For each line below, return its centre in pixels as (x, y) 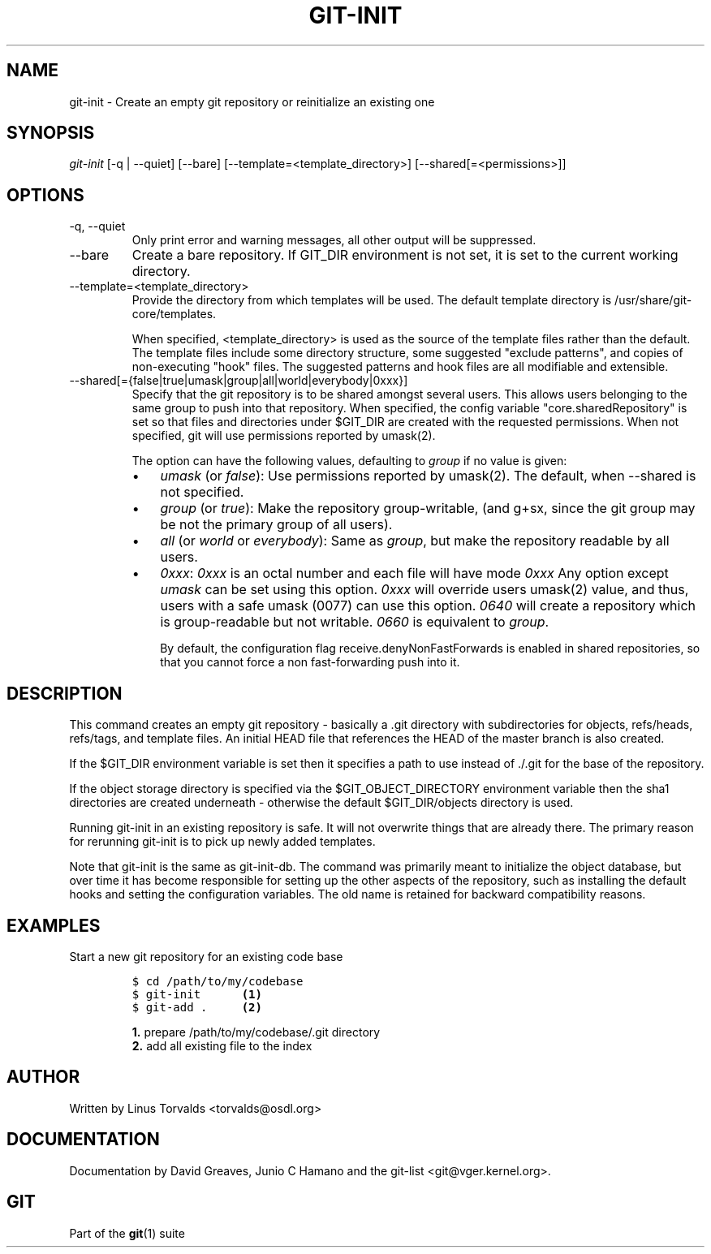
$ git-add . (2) (197, 1007)
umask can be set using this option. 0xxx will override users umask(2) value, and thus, (424, 590)
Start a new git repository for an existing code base (206, 956)
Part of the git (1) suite (127, 1233)
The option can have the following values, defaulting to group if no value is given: (349, 461)
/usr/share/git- (653, 300)
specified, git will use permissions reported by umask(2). (284, 436)
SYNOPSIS (51, 133)
